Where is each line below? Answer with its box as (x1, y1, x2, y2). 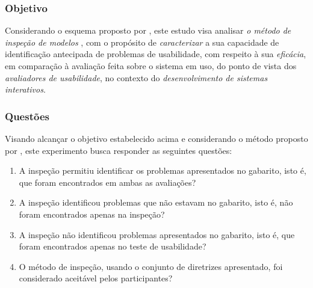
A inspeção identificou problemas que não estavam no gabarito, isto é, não (19, 196, 293, 209)
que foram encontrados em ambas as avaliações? (19, 176, 196, 188)
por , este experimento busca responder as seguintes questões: (5, 144, 232, 156)
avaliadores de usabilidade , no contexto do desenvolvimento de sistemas (5, 71, 268, 84)
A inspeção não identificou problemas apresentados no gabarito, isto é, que (19, 228, 295, 241)
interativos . (5, 83, 46, 96)
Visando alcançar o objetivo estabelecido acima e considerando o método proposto (5, 132, 308, 144)
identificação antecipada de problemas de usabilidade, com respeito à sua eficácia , (5, 47, 306, 60)
